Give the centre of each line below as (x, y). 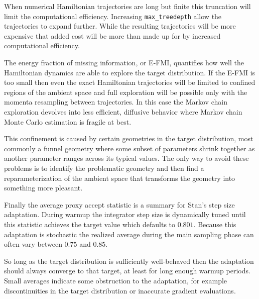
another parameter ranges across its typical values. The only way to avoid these (126, 158)
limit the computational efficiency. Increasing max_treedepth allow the (113, 16)
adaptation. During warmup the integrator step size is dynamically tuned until (125, 214)
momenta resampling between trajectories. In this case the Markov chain (116, 102)
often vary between (33, 244)
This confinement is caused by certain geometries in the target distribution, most (129, 138)
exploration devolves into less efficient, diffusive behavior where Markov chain (123, 112)
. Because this (215, 224)
